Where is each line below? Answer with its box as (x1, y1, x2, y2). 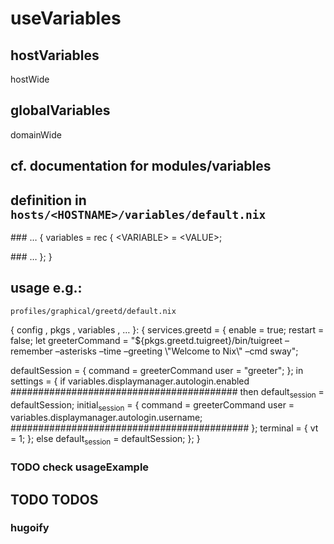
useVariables (10, 7, 122, 30)
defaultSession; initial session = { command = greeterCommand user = (10, 398, 295, 413)
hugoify (10, 521, 50, 535)
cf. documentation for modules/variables (10, 158, 272, 175)
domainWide (10, 128, 62, 141)
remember (10, 345, 53, 357)
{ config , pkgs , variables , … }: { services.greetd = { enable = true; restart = (10, 323, 325, 336)
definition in (10, 192, 87, 209)
